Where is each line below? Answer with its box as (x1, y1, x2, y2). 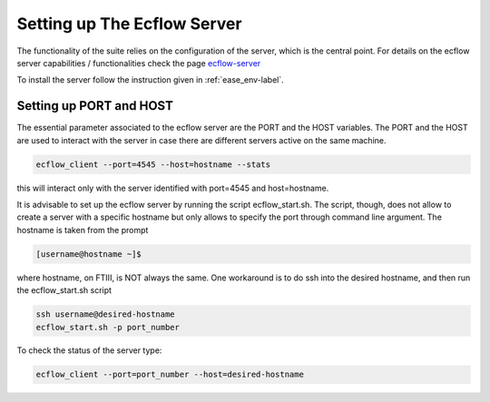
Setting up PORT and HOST (16, 98, 174, 113)
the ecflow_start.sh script (16, 285, 113, 296)
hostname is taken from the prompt (16, 224, 149, 235)
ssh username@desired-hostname (35, 309, 176, 319)
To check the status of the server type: (16, 345, 162, 356)
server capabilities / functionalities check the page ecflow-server (16, 57, 261, 68)
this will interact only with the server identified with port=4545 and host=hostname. (16, 182, 329, 193)
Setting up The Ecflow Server (16, 14, 242, 34)
